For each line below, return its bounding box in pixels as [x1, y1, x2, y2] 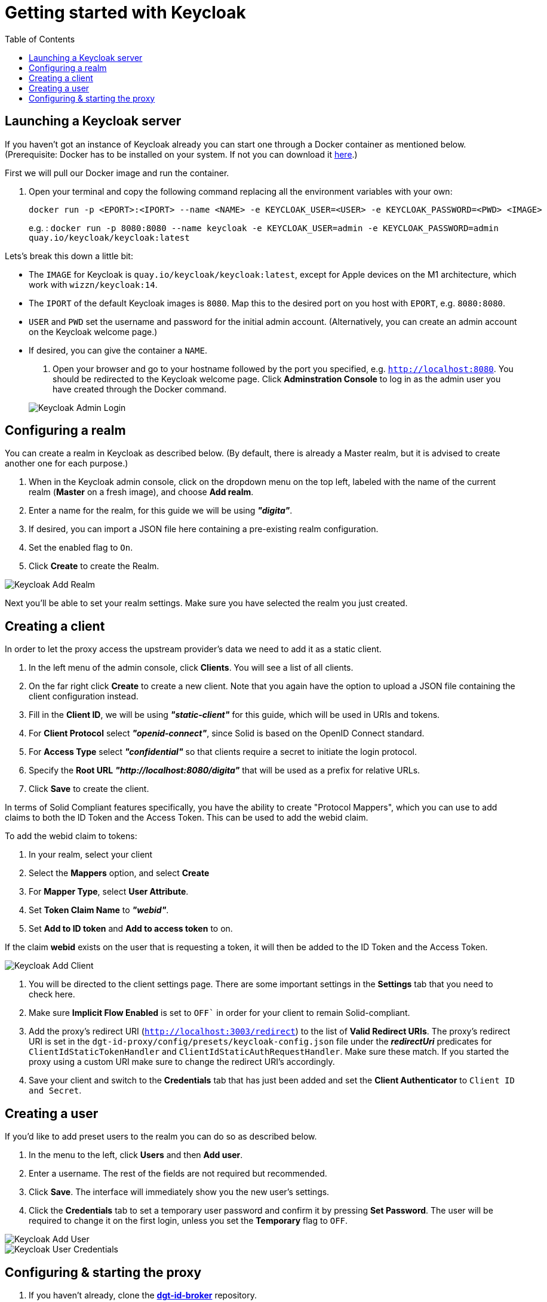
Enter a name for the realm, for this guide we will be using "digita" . [29, 505, 293, 516]
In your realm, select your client [29, 849, 153, 860]
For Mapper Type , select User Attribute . [29, 886, 189, 897]
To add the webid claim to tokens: [5, 831, 137, 842]
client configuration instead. [29, 691, 139, 702]
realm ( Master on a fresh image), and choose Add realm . [29, 487, 254, 498]
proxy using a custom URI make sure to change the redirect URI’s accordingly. [29, 1057, 335, 1067]
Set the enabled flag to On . [29, 542, 133, 553]
